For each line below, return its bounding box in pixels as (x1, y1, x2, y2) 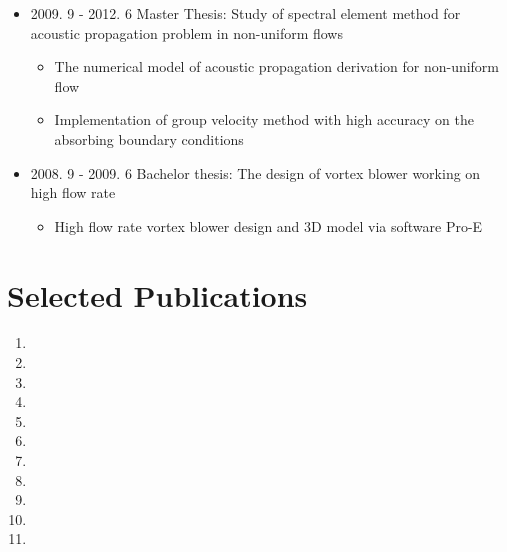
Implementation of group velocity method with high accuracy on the (54, 109, 474, 130)
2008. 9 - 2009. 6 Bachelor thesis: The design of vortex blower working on (30, 162, 481, 183)
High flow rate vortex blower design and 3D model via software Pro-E (54, 215, 483, 236)
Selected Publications (7, 274, 308, 315)
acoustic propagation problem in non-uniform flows (30, 22, 343, 43)
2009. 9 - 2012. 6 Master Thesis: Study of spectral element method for (30, 3, 461, 23)
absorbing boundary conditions (54, 128, 244, 149)
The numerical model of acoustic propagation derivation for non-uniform (54, 56, 500, 77)
